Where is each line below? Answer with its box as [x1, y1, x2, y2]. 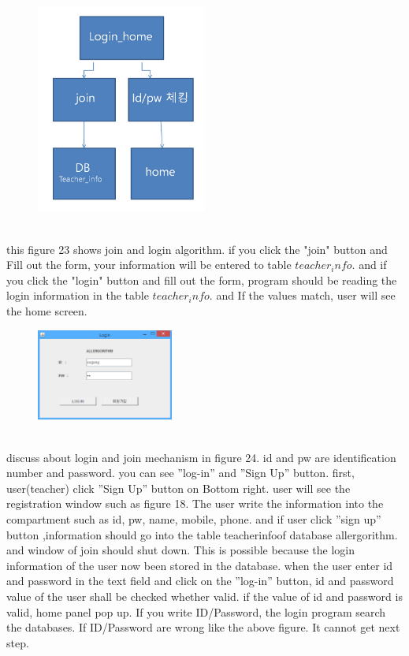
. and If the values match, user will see [209, 287, 396, 304]
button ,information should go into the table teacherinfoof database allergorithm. [6, 526, 398, 542]
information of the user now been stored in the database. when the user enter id [6, 557, 393, 573]
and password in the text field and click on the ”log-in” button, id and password [6, 572, 394, 589]
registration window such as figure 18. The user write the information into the [6, 495, 384, 512]
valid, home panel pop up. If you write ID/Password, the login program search [6, 603, 386, 620]
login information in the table [6, 287, 149, 304]
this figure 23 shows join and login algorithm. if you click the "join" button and [6, 240, 388, 257]
